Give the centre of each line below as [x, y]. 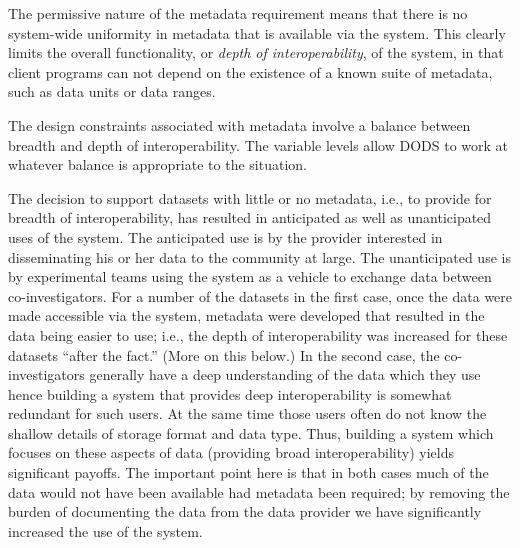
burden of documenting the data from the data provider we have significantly [245, 511]
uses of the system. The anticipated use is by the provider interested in [225, 236]
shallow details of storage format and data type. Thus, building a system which [251, 432]
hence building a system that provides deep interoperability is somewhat [230, 393]
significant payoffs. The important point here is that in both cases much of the [248, 472]
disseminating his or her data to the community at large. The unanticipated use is [259, 256]
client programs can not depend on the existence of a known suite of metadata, [250, 71]
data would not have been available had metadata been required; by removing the [259, 491]
